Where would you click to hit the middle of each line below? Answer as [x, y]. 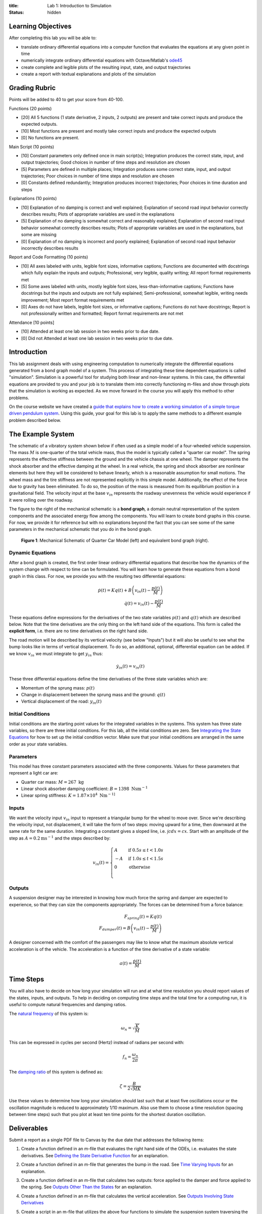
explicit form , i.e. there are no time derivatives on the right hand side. [78, 631]
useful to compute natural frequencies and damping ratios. [68, 1005]
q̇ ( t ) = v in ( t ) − [139, 604]
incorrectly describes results [50, 248]
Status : [16, 13]
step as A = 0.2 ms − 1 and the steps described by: [60, 838]
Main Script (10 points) [32, 147]
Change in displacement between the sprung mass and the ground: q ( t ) [93, 695]
